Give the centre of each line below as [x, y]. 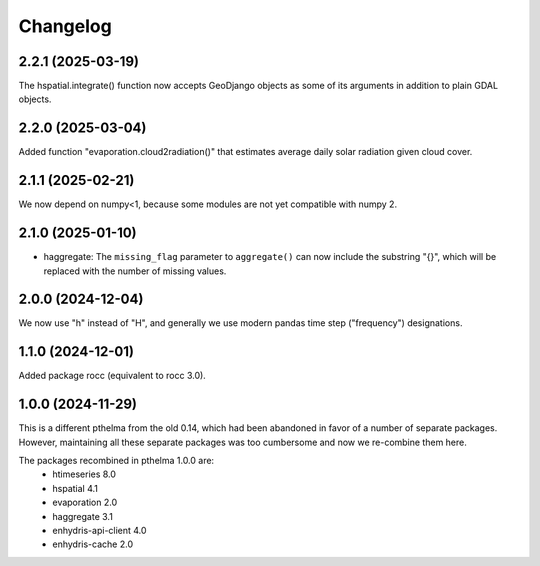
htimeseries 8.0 [84, 474]
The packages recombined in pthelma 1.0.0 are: [116, 461]
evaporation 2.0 [85, 502]
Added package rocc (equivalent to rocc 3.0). [112, 376]
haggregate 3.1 [83, 516]
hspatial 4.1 [75, 488]
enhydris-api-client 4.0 [99, 531]
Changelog [65, 26]
